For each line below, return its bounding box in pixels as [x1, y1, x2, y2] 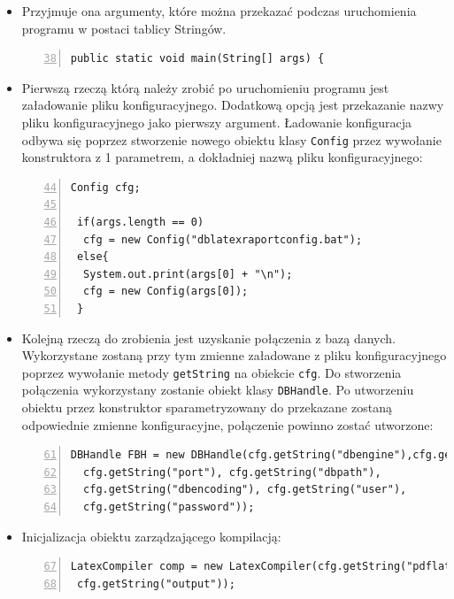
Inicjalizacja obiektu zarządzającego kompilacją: [21, 526, 281, 545]
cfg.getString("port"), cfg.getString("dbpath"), [83, 465, 381, 479]
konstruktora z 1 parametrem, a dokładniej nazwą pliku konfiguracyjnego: [21, 148, 423, 166]
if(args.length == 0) [76, 216, 204, 228]
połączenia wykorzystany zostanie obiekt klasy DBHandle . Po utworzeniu [21, 380, 414, 399]
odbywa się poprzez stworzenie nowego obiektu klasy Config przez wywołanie [21, 130, 442, 149]
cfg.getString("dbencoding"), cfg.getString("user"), [83, 483, 407, 496]
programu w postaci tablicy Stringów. [21, 19, 227, 37]
